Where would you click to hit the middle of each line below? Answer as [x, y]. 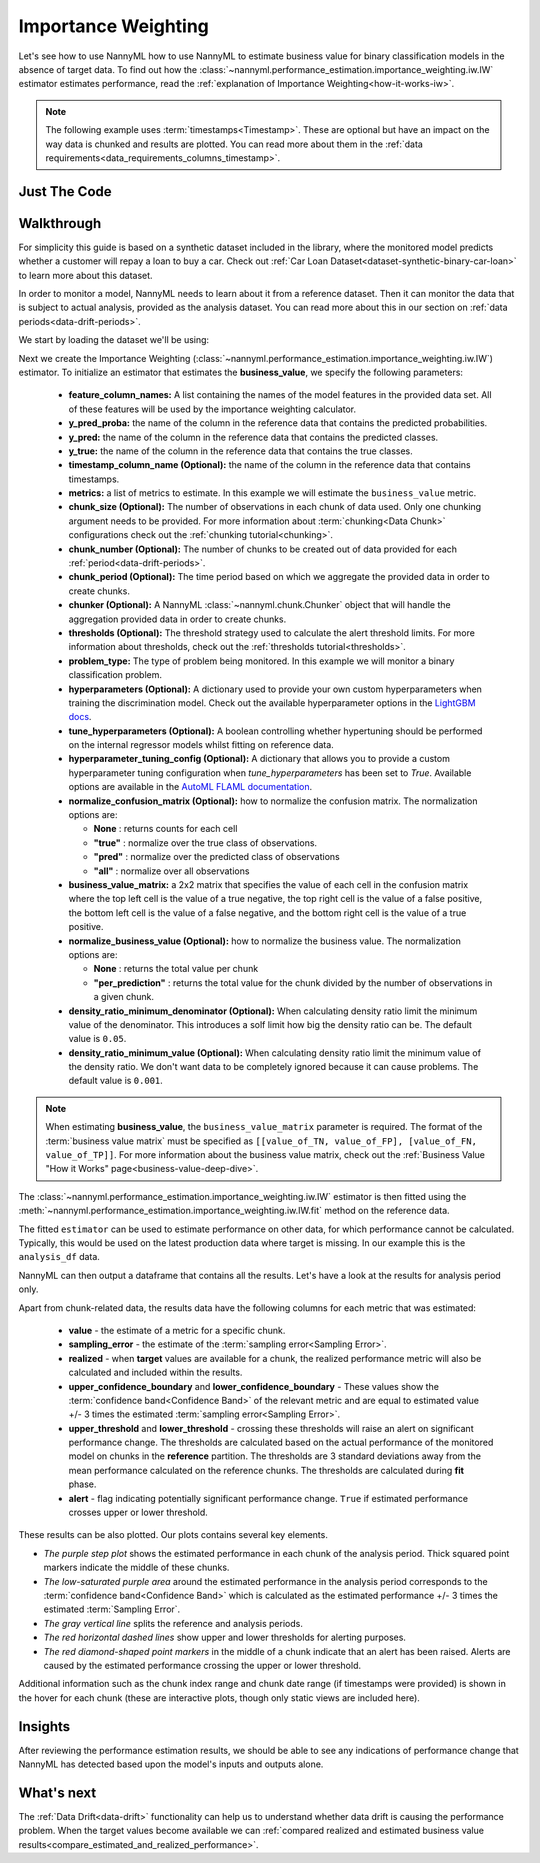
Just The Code [65, 191]
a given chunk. [124, 997]
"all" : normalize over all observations [171, 871]
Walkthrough [60, 223]
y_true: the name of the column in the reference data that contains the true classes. [241, 451]
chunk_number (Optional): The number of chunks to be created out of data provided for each [263, 549]
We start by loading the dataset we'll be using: [114, 340]
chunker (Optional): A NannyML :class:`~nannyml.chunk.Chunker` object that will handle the [259, 605]
